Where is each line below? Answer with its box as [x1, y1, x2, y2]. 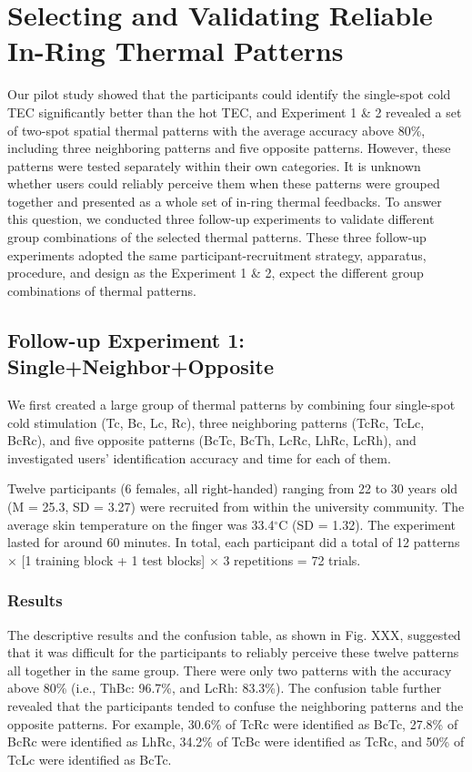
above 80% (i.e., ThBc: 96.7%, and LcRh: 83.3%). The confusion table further [7, 678, 442, 697]
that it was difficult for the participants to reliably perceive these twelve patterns [7, 643, 459, 662]
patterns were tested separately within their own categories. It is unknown [7, 156, 421, 175]
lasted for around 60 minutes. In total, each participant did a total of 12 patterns [7, 533, 460, 552]
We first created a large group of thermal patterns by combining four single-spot [7, 395, 456, 414]
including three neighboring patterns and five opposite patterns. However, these [7, 138, 451, 157]
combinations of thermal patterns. [7, 280, 196, 300]
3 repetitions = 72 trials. [223, 550, 361, 569]
